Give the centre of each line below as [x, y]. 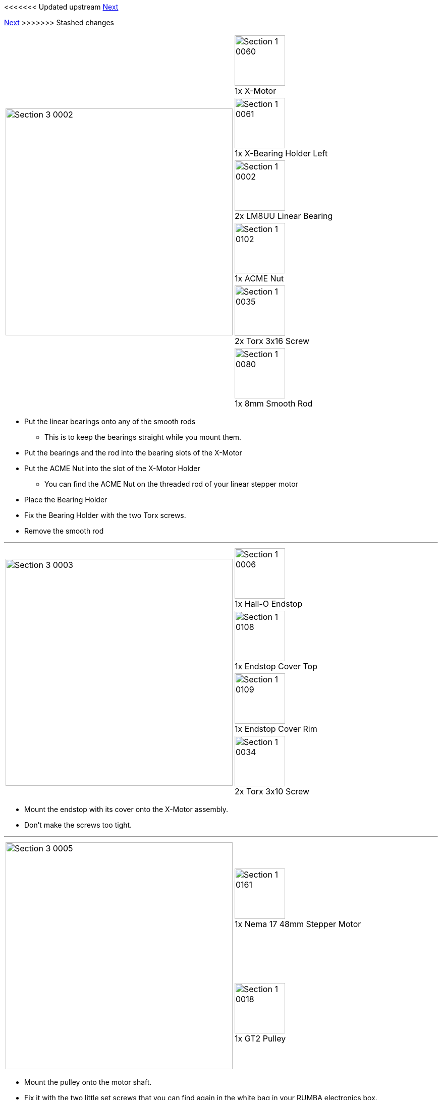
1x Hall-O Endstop [269, 604]
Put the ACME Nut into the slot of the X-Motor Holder [112, 468]
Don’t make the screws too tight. [78, 825]
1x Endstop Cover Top [276, 666]
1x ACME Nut [259, 278]
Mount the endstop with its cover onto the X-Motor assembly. [126, 809]
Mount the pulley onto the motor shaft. [88, 1082]
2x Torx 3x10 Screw [272, 791]
